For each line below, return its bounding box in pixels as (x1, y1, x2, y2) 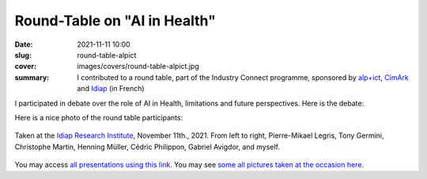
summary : (14, 72, 50, 82)
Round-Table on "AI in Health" (14, 12, 217, 29)
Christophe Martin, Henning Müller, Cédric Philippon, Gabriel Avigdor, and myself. (14, 142, 281, 151)
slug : (14, 50, 32, 59)
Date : (14, 40, 33, 49)
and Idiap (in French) (77, 84, 145, 93)
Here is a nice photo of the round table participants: (14, 112, 183, 122)
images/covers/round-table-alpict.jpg (77, 62, 199, 71)
